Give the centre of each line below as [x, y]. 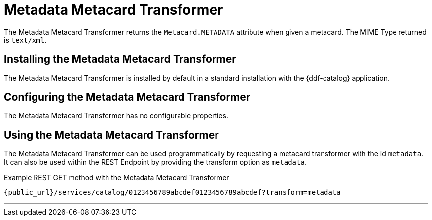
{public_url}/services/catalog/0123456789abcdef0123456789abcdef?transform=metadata [172, 193]
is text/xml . [25, 40]
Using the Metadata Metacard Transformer [111, 135]
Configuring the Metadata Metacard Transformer [127, 97]
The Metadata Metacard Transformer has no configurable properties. [116, 116]
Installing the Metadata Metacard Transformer [120, 59]
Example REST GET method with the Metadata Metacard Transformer [117, 178]
